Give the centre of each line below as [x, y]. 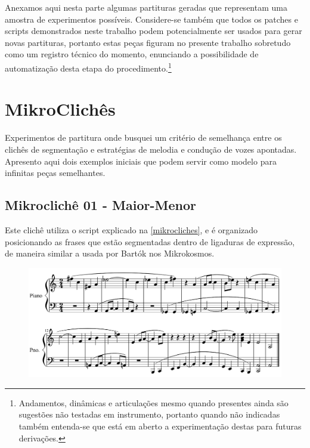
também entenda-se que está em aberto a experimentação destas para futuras [160, 426]
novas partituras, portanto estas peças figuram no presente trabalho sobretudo [148, 42]
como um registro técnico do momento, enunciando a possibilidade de [132, 54]
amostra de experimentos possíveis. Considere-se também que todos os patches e [151, 19]
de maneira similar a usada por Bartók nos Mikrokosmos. [110, 253]
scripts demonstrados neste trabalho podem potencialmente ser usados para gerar [154, 31]
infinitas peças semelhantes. [55, 173]
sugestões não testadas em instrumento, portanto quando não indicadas [149, 414]
